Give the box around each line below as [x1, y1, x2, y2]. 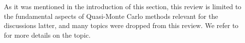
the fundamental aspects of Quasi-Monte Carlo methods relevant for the [4, 11, 218, 21]
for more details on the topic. [4, 29, 91, 40]
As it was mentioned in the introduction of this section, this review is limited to [4, 1, 242, 11]
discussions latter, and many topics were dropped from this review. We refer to [4, 20, 239, 30]
